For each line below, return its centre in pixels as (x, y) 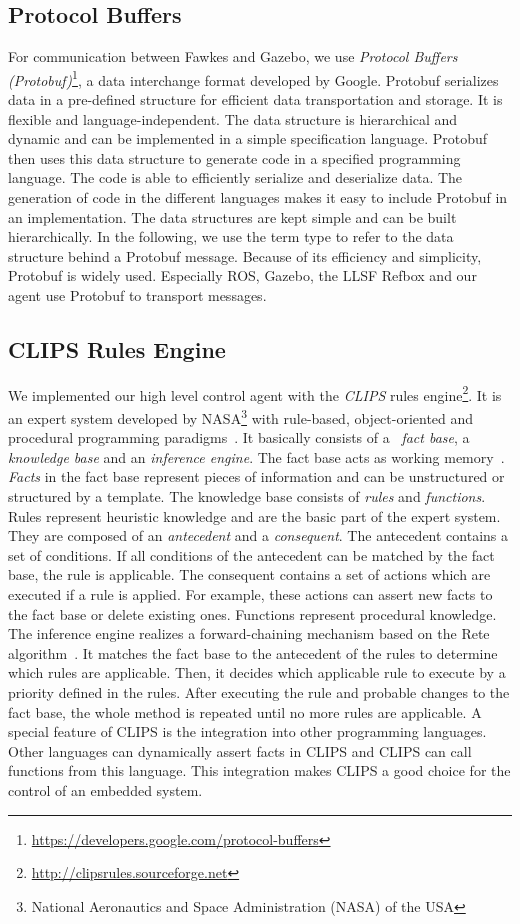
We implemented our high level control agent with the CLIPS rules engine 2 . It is (255, 393)
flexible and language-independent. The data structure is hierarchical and (233, 118)
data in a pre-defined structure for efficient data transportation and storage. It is (255, 99)
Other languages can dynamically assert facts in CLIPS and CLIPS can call (240, 750)
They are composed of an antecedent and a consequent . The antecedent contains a (258, 535)
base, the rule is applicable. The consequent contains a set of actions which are (249, 574)
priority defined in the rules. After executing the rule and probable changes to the (259, 692)
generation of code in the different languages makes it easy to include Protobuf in (258, 197)
